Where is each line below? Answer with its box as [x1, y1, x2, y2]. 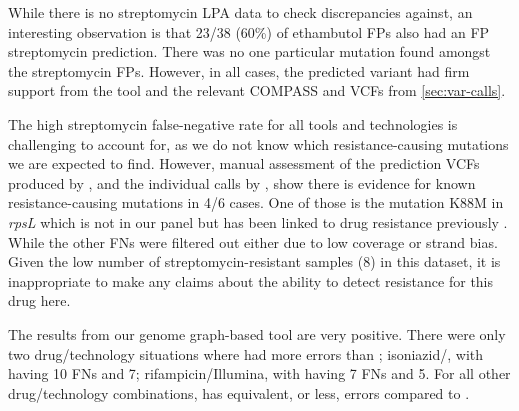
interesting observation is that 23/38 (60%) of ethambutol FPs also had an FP [8, 21, 490, 42]
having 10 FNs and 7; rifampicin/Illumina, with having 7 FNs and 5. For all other [8, 363, 511, 384]
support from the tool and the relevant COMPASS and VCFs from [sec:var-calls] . [8, 80, 506, 101]
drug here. [8, 290, 71, 311]
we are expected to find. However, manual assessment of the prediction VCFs [8, 153, 480, 174]
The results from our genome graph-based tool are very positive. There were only [8, 323, 506, 344]
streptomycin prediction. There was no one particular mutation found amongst [8, 41, 491, 62]
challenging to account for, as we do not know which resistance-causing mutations [8, 133, 509, 154]
